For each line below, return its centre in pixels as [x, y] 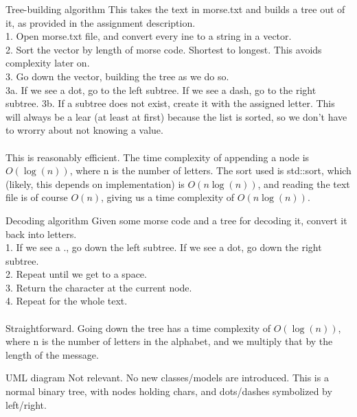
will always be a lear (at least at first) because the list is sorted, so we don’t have [176, 116]
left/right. [26, 404]
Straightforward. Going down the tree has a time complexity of [138, 327]
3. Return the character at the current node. [99, 287]
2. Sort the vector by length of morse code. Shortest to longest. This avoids [164, 49]
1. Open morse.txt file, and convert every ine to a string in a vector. [149, 36]
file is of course [37, 197]
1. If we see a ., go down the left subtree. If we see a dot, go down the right [164, 247]
